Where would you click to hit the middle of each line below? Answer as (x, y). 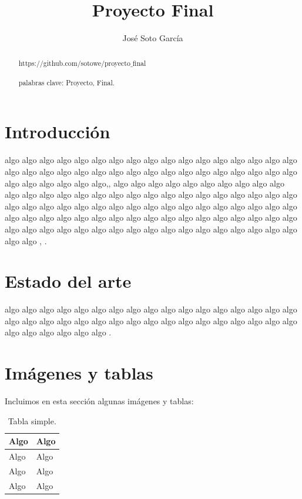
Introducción (58, 132)
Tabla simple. (32, 420)
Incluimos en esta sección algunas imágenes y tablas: (99, 401)
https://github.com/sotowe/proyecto (74, 63)
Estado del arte (68, 281)
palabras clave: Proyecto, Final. (67, 82)
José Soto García (153, 38)
